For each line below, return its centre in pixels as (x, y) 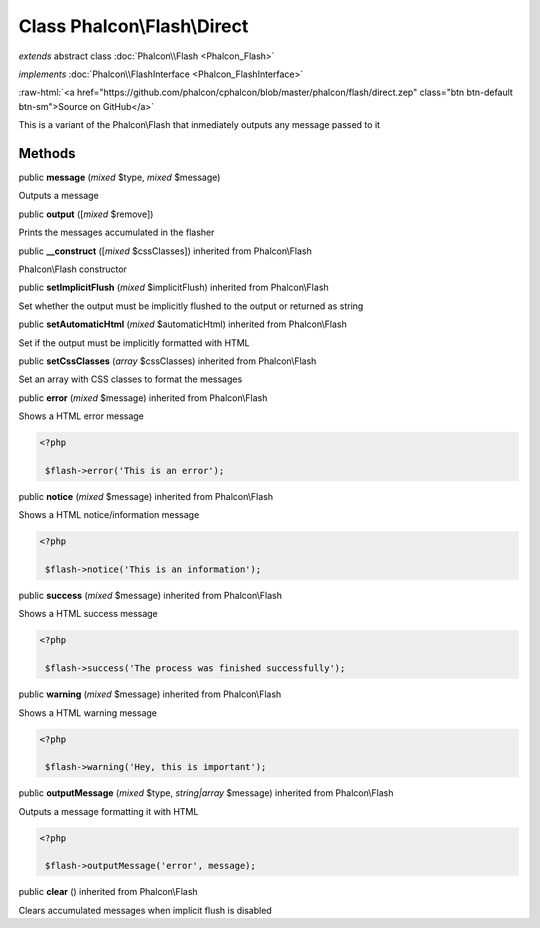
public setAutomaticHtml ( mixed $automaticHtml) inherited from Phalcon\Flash (182, 324)
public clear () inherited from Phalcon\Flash (108, 892)
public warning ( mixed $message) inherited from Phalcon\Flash (150, 694)
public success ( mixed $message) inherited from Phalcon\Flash (150, 595)
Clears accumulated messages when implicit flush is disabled (145, 910)
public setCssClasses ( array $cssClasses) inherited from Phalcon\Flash (167, 361)
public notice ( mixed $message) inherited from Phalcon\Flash (146, 496)
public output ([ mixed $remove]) (86, 214)
